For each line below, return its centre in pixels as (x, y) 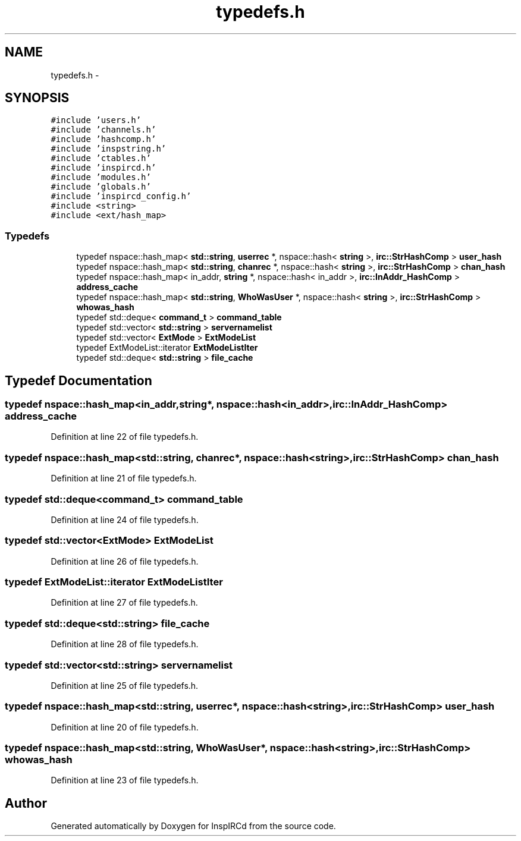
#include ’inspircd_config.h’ (121, 196)
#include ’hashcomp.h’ (103, 139)
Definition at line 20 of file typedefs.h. (125, 727)
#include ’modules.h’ (101, 177)
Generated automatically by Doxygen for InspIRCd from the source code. (193, 826)
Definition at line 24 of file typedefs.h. (125, 519)
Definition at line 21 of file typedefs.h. (124, 478)
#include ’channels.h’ (103, 130)
